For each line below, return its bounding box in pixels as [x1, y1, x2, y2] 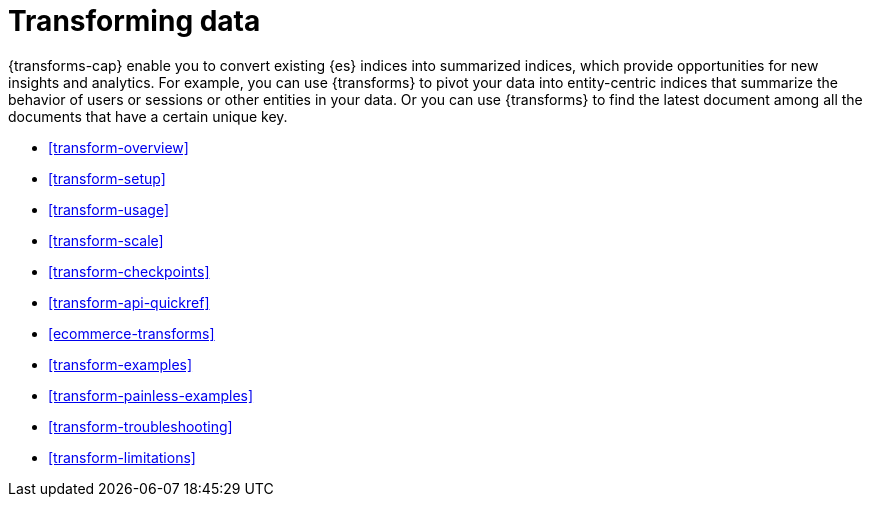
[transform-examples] [48, 355, 193, 373]
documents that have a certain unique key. [8, 107, 288, 125]
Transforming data [8, 4, 261, 38]
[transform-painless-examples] [48, 386, 254, 404]
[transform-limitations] [48, 448, 196, 466]
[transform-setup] [48, 169, 166, 187]
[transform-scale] [48, 231, 164, 249]
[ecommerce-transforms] [48, 324, 215, 342]
